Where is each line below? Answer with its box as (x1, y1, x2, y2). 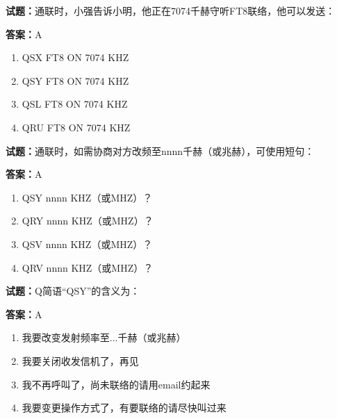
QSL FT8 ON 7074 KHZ (22, 97, 128, 111)
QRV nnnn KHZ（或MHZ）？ (22, 260, 154, 274)
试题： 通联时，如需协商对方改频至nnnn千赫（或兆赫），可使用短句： (6, 143, 315, 158)
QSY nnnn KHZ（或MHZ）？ (22, 190, 153, 204)
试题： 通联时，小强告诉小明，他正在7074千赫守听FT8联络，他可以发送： (6, 3, 336, 17)
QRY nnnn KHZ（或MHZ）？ (22, 213, 154, 228)
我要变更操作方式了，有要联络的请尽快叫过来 (22, 400, 227, 415)
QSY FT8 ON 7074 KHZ (22, 73, 129, 88)
